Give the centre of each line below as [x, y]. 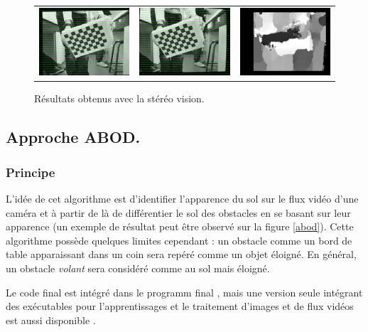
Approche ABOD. [73, 137]
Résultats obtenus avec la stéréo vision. [119, 98]
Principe [31, 172]
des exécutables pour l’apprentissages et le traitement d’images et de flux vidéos [180, 306]
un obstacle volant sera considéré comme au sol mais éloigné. [138, 268]
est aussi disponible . [51, 320]
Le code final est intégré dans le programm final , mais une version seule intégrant [184, 292]
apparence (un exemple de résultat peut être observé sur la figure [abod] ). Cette [180, 226]
